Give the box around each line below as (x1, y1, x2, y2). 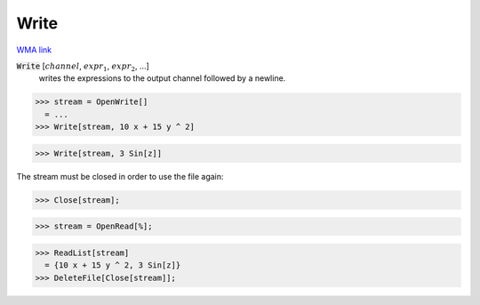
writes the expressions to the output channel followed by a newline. (38, 73, 286, 84)
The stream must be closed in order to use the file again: (16, 171, 224, 181)
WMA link (16, 44, 52, 55)
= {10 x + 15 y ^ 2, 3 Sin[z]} (44, 261, 181, 270)
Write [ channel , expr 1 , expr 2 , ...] (16, 60, 150, 73)
